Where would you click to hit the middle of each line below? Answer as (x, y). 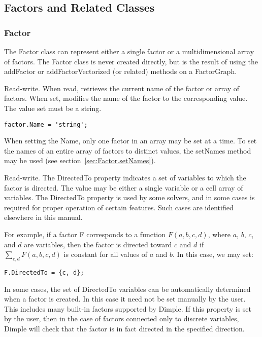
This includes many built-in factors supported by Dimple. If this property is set (128, 308)
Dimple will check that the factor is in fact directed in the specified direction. (124, 328)
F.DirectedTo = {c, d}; (44, 272)
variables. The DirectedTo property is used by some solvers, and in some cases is (129, 197)
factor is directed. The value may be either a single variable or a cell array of (124, 187)
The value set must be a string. (53, 108)
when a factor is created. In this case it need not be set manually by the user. (125, 299)
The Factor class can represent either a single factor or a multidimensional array (129, 51)
